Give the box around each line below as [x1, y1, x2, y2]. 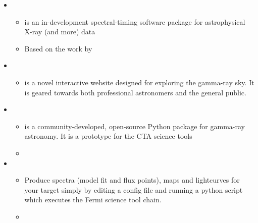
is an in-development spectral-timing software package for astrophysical [24, 16, 245, 27]
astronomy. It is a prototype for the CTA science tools [24, 131, 192, 141]
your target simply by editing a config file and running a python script [24, 184, 243, 195]
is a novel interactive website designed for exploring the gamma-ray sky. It [24, 77, 254, 87]
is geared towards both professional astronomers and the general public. [24, 87, 246, 97]
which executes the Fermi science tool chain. [24, 194, 162, 205]
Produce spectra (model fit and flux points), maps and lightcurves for [24, 175, 240, 185]
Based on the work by [24, 43, 92, 53]
